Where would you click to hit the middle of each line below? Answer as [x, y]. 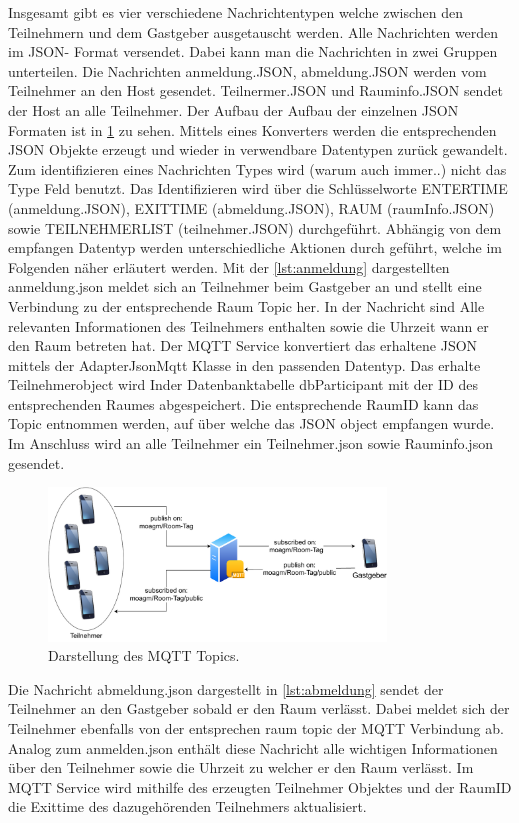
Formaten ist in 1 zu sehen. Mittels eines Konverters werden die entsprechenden [252, 129]
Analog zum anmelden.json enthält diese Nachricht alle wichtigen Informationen [253, 747]
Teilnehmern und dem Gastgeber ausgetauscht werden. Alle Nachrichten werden [253, 31]
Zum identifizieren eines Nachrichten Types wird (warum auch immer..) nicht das [257, 168]
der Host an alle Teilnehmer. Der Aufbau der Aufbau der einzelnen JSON [233, 109]
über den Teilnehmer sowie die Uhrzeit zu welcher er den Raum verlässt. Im [241, 767]
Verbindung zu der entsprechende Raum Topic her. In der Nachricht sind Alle [246, 305]
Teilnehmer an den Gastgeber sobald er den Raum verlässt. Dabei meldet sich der [259, 708]
